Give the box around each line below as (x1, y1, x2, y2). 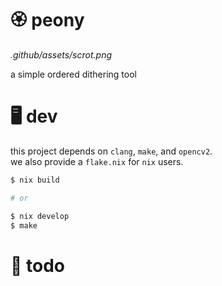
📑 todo (10, 254, 65, 277)
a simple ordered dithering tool (10, 68, 137, 80)
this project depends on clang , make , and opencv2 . (10, 145, 213, 157)
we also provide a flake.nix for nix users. (10, 155, 184, 167)
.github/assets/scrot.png (10, 48, 112, 61)
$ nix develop (10, 211, 70, 221)
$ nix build (10, 175, 60, 185)
